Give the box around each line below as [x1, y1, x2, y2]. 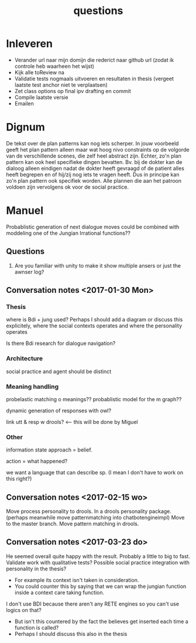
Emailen [14, 100, 34, 107]
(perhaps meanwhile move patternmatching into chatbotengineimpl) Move [6, 514, 185, 521]
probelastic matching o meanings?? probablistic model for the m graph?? [6, 395, 182, 402]
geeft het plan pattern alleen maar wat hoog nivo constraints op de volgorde [6, 146, 190, 153]
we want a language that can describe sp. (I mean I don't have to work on [6, 469, 183, 476]
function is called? [14, 624, 59, 631]
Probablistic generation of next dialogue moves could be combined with [6, 223, 180, 230]
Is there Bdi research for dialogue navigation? [6, 340, 116, 347]
